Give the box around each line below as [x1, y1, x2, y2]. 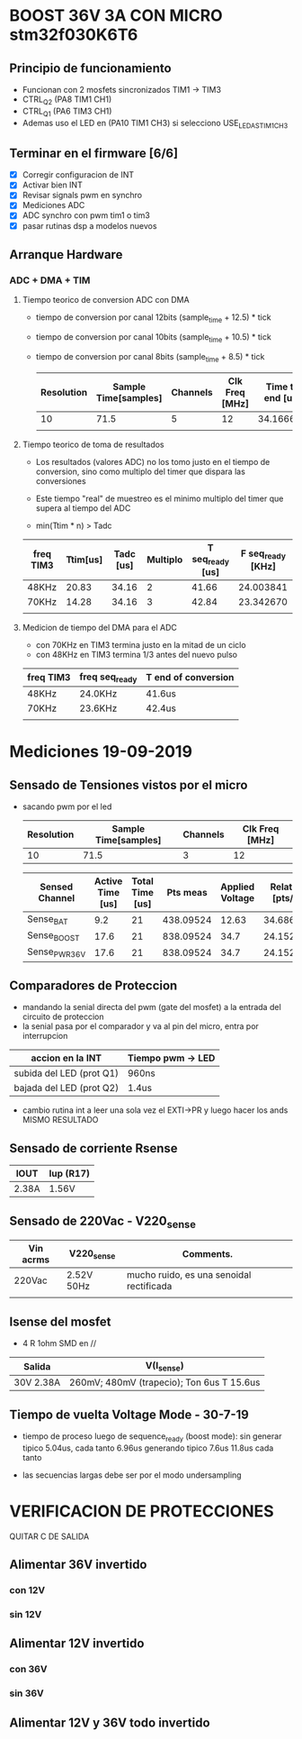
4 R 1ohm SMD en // [22, 1338, 97, 1349]
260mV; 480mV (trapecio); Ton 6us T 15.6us [68, 1376, 261, 1388]
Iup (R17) [49, 1168, 90, 1180]
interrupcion [22, 1031, 68, 1042]
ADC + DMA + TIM [9, 274, 91, 287]
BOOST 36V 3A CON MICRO [9, 5, 223, 26]
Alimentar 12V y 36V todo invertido [9, 1715, 210, 1730]
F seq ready [240, 547, 286, 561]
